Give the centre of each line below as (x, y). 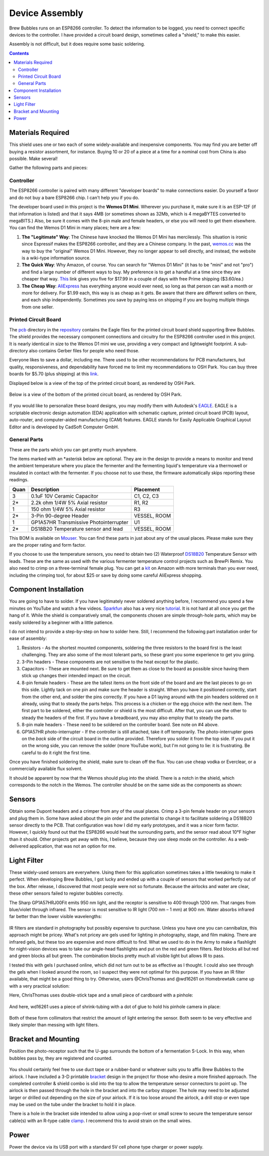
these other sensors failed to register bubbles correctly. (67, 893)
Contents (19, 53)
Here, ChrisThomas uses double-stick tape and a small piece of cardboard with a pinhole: (101, 995)
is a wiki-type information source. (56, 258)
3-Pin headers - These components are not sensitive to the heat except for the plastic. (110, 662)
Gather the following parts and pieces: (49, 168)
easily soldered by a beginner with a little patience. (62, 622)
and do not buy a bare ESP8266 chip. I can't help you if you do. (74, 197)
